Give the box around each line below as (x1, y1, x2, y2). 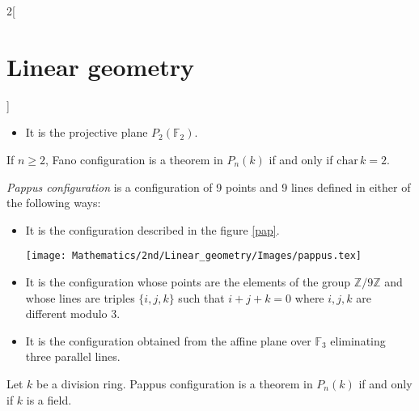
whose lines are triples (25, 289, 135, 306)
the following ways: (6, 194, 101, 211)
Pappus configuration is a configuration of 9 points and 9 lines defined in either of (6, 178, 411, 195)
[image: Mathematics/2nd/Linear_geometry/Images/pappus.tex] (25, 250, 362, 262)
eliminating (330, 332, 386, 349)
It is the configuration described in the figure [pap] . (25, 221, 280, 238)
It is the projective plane (25, 124, 148, 141)
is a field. (26, 391, 72, 408)
